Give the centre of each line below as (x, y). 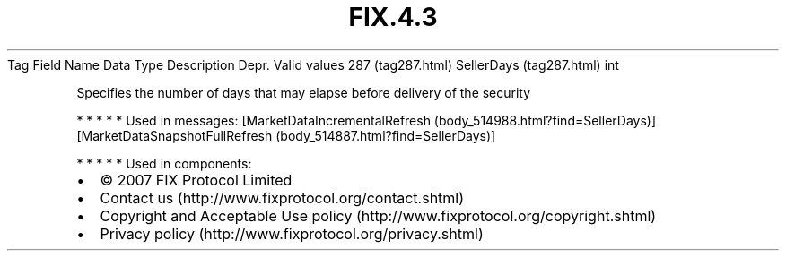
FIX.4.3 (393, 17)
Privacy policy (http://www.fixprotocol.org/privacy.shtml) (292, 233)
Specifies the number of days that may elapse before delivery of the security (304, 92)
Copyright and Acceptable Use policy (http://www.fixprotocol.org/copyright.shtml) (378, 215)
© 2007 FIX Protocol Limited (196, 180)
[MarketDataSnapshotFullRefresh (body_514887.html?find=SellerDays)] (286, 135)
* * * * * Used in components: (164, 163)
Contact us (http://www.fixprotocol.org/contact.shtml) (282, 198)
